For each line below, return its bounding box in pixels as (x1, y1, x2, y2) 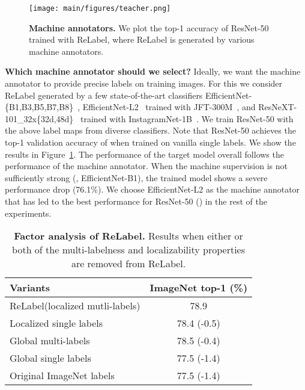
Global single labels (10, 351, 91, 365)
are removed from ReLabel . (71, 256, 186, 271)
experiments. (5, 206, 52, 219)
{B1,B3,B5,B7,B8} (5, 101, 74, 113)
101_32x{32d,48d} (5, 112, 74, 125)
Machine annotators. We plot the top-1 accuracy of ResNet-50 (29, 21, 269, 34)
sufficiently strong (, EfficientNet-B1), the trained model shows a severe (5, 171, 268, 184)
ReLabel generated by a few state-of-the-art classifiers (5, 88, 203, 101)
